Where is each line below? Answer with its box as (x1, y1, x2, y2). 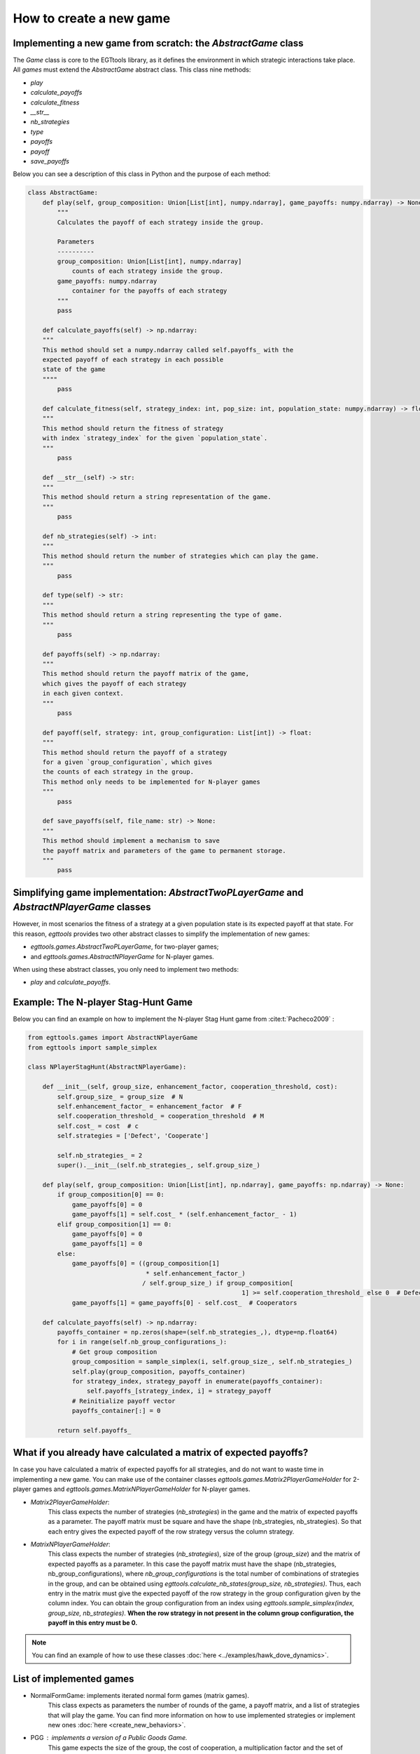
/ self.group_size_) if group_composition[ (141, 1279, 294, 1287)
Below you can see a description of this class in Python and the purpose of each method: (13, 170, 271, 178)
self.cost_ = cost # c (57, 1122, 139, 1130)
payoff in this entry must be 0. (48, 1619, 138, 1627)
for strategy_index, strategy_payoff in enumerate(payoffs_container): (71, 1377, 323, 1385)
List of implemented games (13, 1673, 134, 1685)
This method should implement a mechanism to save (42, 837, 220, 845)
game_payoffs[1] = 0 (71, 1240, 143, 1248)
